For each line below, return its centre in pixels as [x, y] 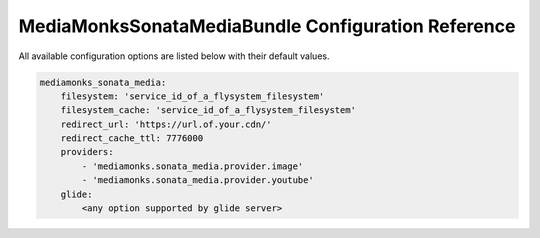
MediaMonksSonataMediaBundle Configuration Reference [267, 26]
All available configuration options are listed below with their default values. [174, 56]
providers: [87, 152]
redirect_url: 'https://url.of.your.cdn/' [166, 124]
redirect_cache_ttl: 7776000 [132, 138]
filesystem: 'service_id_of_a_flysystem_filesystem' [192, 96]
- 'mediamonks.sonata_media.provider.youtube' [197, 180]
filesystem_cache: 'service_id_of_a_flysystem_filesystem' [208, 110]
